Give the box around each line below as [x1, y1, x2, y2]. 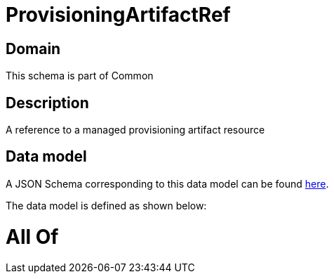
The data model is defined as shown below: [6, 199, 207, 212]
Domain [6, 39, 61, 58]
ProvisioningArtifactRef [6, 3, 231, 27]
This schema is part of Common [6, 70, 154, 82]
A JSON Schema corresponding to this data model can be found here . [6, 177, 329, 190]
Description [6, 93, 89, 112]
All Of [6, 224, 59, 249]
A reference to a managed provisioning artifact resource [6, 124, 265, 136]
